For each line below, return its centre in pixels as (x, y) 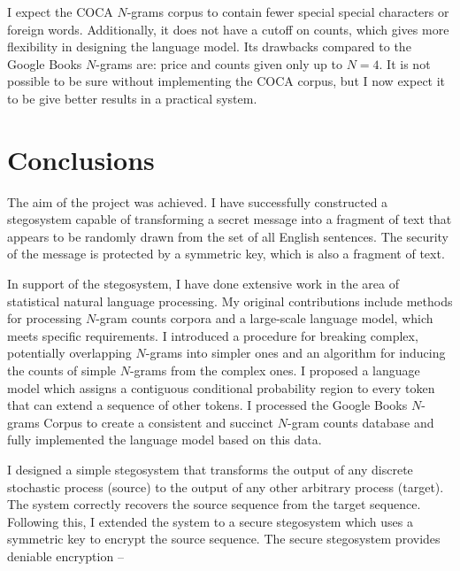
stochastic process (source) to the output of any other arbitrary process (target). (226, 486)
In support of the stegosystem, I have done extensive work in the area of (203, 284)
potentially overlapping (69, 353)
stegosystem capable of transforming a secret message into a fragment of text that (230, 219)
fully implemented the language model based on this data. (165, 440)
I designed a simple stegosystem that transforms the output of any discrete (210, 469)
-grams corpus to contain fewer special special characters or (288, 12)
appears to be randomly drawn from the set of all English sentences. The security (228, 236)
